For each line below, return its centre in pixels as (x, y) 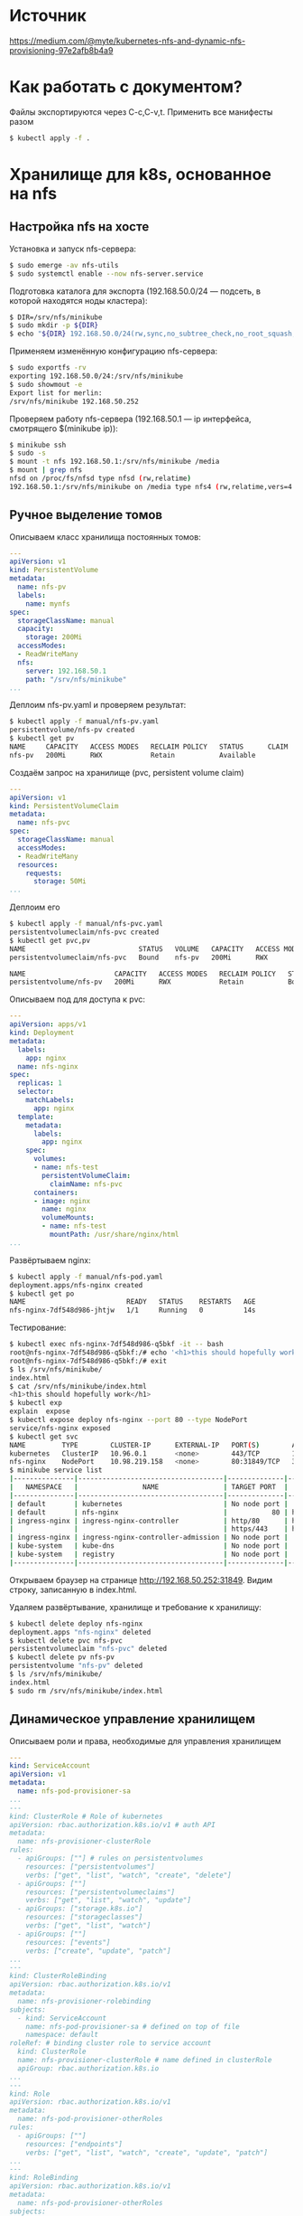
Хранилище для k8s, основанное (141, 174)
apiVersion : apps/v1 (48, 1024)
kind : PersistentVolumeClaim (64, 806)
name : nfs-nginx (48, 1066)
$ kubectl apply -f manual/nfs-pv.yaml (84, 721)
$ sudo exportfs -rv (48, 368)
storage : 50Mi (60, 882)
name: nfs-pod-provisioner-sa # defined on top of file (133, 2026)
